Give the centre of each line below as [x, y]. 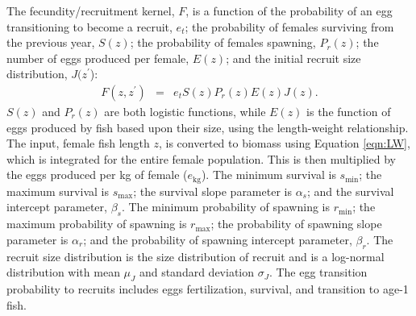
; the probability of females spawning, [223, 42]
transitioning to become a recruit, [89, 26]
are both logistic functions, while [185, 111]
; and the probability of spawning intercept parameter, [218, 239]
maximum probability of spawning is [97, 224]
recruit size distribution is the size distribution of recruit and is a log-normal [196, 256]
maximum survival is [58, 191]
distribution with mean [63, 272]
